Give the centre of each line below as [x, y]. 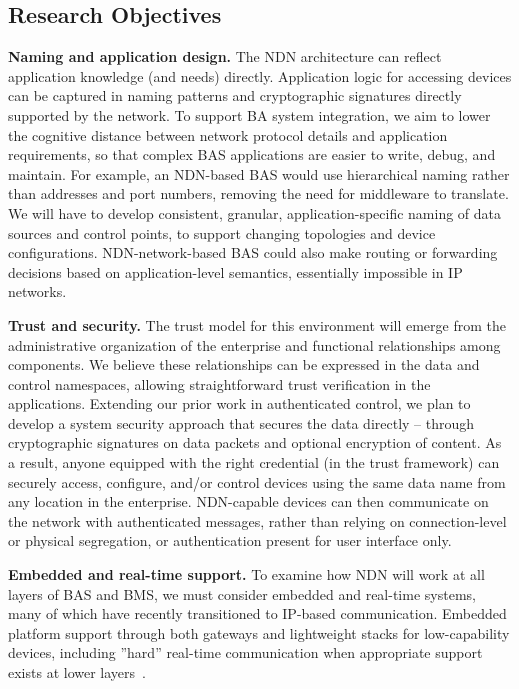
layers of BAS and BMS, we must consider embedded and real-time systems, [242, 593]
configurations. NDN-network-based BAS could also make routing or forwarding [253, 252]
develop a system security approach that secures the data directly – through [241, 422]
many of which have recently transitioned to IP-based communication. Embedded [257, 613]
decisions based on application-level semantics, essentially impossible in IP [235, 271]
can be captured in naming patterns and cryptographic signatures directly [235, 95]
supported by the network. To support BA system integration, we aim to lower [249, 114]
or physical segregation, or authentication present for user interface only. [230, 540]
